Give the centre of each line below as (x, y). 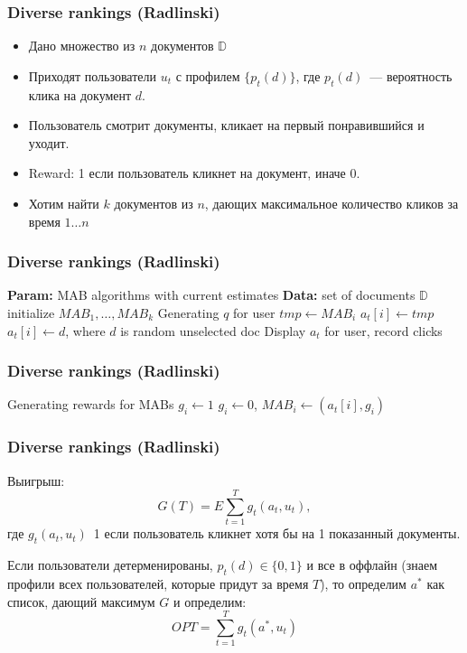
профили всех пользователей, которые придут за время (158, 583)
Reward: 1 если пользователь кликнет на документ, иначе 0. (194, 173)
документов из (154, 203)
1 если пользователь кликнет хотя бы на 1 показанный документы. (277, 533)
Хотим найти (64, 203)
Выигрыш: (36, 480)
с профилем (208, 75)
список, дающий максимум (81, 601)
